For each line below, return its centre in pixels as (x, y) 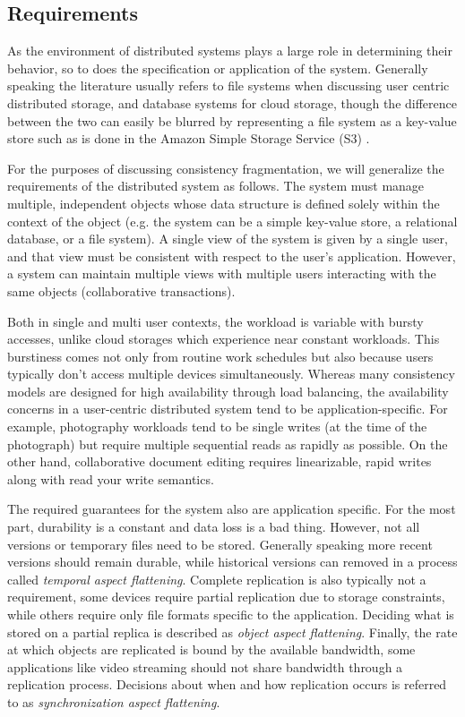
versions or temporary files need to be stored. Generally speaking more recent (220, 544)
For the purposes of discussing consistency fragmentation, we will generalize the (226, 168)
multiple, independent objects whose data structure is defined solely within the (224, 203)
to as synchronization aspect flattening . (114, 701)
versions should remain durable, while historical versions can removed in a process (232, 562)
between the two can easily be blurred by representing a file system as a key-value (232, 120)
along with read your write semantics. (111, 478)
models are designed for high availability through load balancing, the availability (228, 391)
